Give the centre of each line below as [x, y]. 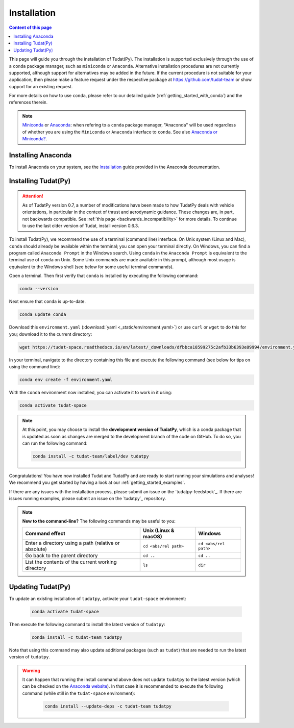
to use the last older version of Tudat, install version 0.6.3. [81, 226]
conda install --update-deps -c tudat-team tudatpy [108, 706]
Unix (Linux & [159, 530]
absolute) [36, 549]
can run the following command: [55, 443]
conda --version [39, 289]
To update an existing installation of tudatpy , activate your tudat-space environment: [98, 599]
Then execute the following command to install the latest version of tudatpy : [87, 624]
